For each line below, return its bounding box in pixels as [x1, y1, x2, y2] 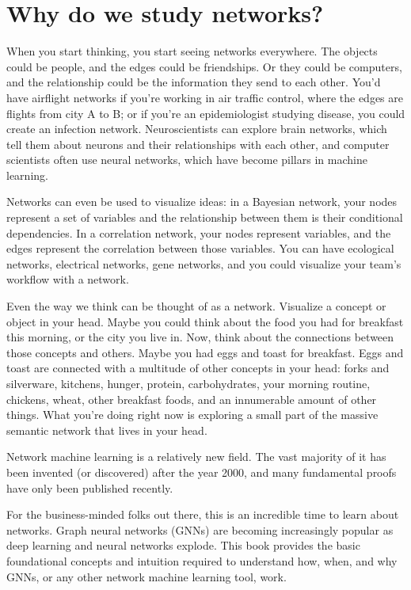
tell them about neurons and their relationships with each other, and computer [6, 135, 390, 152]
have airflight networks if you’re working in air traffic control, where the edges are [6, 89, 403, 105]
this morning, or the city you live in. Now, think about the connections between [6, 329, 394, 345]
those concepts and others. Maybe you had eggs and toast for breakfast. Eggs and [6, 344, 404, 360]
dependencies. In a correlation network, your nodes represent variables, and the [6, 224, 391, 241]
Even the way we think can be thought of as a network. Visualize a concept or [6, 298, 386, 314]
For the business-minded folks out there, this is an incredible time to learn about [6, 506, 399, 523]
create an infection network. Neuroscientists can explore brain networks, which [6, 120, 387, 137]
